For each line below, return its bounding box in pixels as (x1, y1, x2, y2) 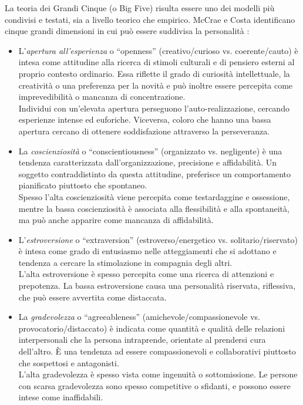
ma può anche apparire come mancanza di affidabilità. (18, 214, 214, 226)
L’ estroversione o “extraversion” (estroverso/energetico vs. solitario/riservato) (18, 233, 298, 245)
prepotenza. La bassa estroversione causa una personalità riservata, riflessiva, (18, 279, 296, 292)
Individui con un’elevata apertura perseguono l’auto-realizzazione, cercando (18, 102, 289, 114)
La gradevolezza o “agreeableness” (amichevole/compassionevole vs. (18, 310, 260, 323)
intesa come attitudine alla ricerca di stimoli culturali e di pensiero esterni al (18, 56, 295, 68)
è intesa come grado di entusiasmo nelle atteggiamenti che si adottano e (18, 245, 277, 257)
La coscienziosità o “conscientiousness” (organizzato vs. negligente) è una (18, 144, 282, 157)
